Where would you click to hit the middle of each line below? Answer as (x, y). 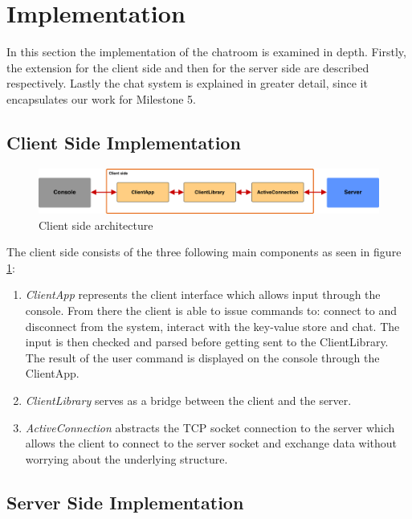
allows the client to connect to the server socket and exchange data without (211, 443)
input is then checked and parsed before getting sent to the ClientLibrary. (207, 342)
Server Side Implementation (125, 502)
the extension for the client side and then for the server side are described (188, 67)
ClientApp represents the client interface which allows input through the (203, 294)
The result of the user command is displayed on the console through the (202, 357)
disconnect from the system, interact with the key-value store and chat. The (212, 326)
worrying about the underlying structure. (126, 458)
